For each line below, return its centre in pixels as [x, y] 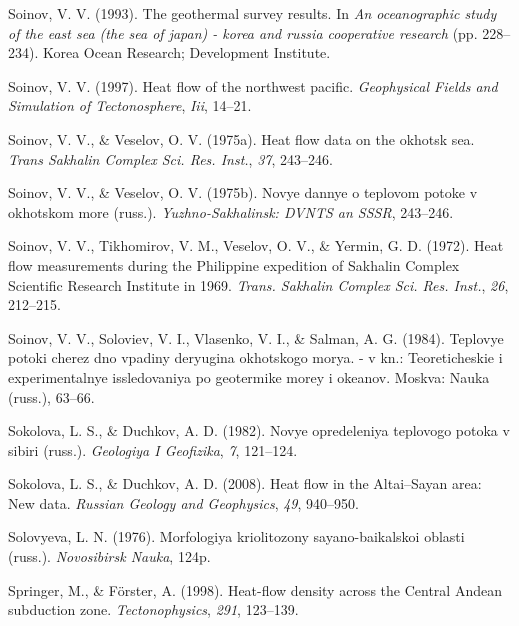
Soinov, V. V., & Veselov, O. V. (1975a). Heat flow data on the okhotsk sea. [241, 138]
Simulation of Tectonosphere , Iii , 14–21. [130, 105]
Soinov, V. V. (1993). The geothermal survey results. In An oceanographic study [252, 13]
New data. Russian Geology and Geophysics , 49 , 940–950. [183, 502]
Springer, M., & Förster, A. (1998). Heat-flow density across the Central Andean [255, 589]
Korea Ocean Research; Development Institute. [186, 52]
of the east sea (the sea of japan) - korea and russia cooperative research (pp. [243, 32]
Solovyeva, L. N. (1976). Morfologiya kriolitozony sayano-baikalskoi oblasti [236, 536]
